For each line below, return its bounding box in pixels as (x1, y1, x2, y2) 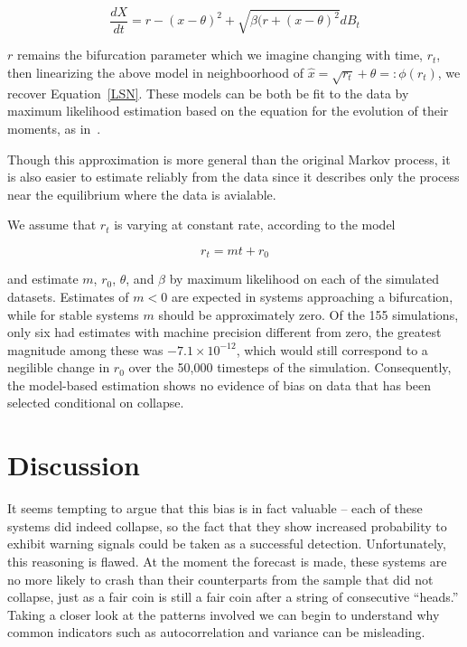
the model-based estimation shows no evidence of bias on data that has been (7, 375, 432, 394)
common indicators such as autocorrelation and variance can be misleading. (7, 623, 425, 642)
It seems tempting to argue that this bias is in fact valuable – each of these (7, 499, 423, 518)
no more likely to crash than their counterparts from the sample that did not (7, 569, 434, 588)
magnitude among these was (7, 340, 163, 359)
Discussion (7, 446, 140, 483)
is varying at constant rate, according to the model (114, 215, 396, 234)
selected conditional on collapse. (7, 393, 184, 412)
